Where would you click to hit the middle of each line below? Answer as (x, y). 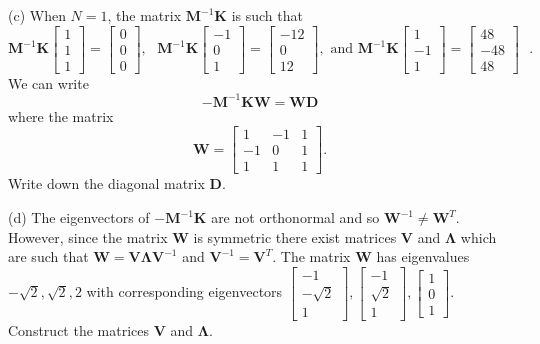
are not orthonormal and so (295, 217)
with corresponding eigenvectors (184, 291)
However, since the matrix (88, 236)
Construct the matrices (78, 329)
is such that (267, 15)
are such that (48, 256)
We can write (48, 82)
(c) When (37, 15)
